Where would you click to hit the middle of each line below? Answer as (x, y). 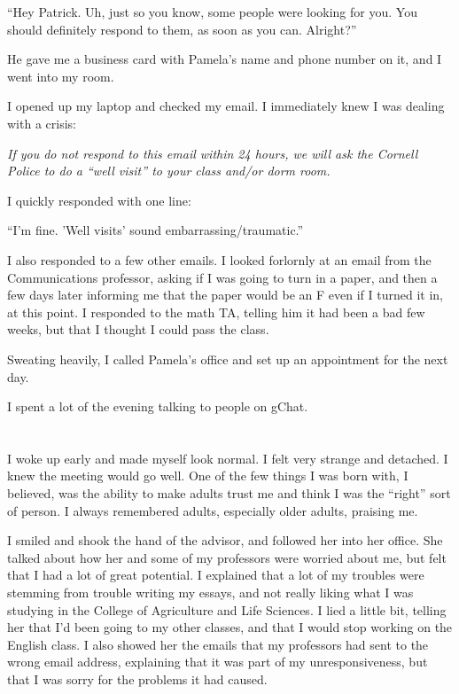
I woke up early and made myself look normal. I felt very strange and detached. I (228, 458)
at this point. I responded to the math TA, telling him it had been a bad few (216, 312)
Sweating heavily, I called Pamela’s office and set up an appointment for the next (228, 359)
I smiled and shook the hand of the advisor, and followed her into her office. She (225, 540)
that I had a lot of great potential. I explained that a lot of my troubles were (216, 575)
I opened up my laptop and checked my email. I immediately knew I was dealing (226, 106)
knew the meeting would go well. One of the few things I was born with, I (208, 476)
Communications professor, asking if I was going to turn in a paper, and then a (222, 277)
